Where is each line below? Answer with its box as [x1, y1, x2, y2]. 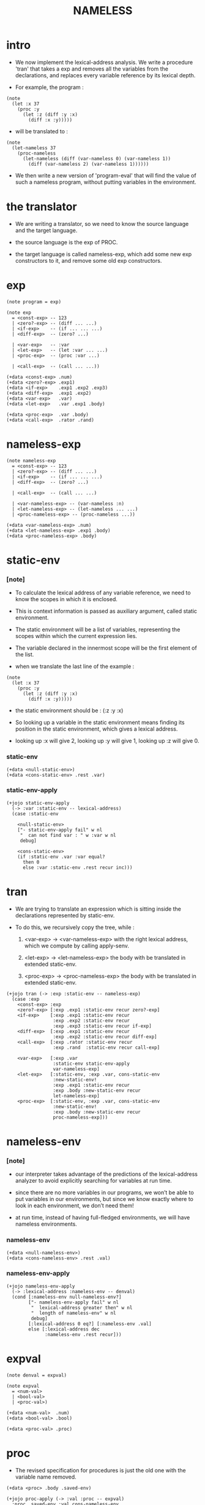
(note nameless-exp [6, 457, 56, 464]
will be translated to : [15, 127, 69, 135]
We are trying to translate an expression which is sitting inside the [15, 905, 182, 912]
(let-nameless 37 [12, 145, 56, 151]
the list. [15, 651, 34, 658]
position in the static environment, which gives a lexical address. [15, 725, 178, 733]
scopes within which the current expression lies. [15, 632, 138, 640]
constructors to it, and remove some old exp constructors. [15, 257, 162, 264]
